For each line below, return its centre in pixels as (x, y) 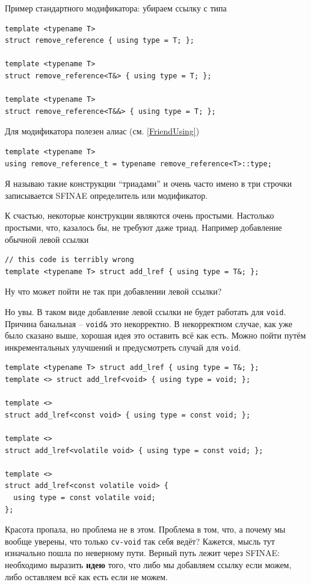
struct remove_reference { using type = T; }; (100, 41)
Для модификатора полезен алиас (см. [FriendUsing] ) (102, 131)
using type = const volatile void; (85, 497)
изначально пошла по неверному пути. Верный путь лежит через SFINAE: (142, 553)
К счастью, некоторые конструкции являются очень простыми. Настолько (140, 215)
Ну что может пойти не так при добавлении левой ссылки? (113, 291)
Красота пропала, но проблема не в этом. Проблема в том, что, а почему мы (145, 529)
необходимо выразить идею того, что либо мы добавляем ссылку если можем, (148, 565)
